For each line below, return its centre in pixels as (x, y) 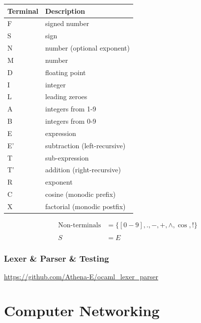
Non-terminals (80, 226)
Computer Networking (82, 310)
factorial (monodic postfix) (86, 206)
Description (65, 11)
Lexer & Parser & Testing (57, 258)
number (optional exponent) (87, 48)
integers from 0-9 (71, 121)
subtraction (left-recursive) (86, 145)
